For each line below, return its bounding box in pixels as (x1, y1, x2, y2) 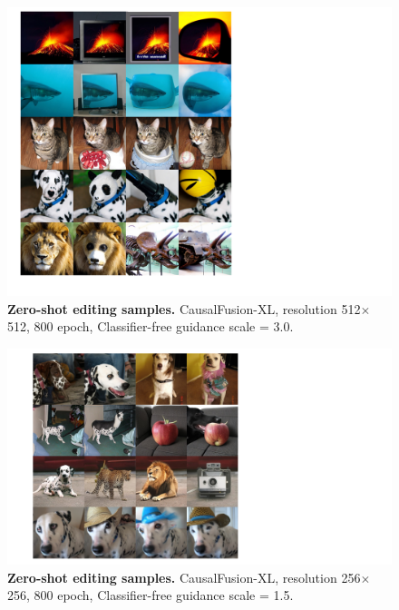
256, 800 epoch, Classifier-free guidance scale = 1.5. (7, 585, 294, 605)
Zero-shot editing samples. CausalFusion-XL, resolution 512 (7, 299, 361, 318)
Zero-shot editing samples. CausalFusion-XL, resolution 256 (7, 567, 361, 586)
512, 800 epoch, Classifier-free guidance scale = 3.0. (7, 317, 294, 336)
